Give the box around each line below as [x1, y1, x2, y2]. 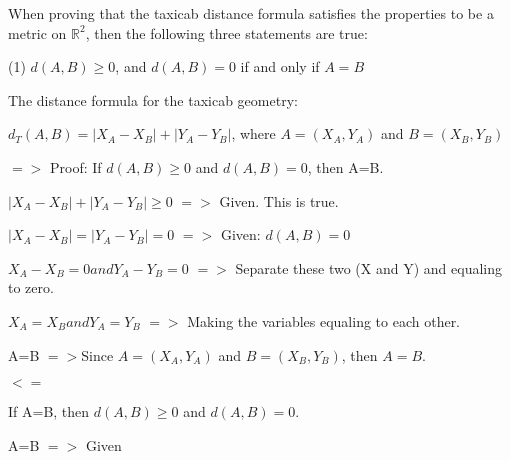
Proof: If [49, 156, 102, 177]
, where [231, 123, 276, 144]
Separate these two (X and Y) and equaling [235, 257, 502, 278]
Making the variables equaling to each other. [187, 310, 461, 331]
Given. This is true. [219, 190, 339, 211]
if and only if [240, 56, 320, 77]
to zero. [8, 277, 54, 298]
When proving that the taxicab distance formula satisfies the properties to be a [8, 3, 494, 23]
